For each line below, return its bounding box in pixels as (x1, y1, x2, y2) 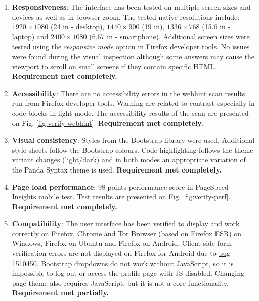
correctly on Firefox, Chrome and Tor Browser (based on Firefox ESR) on (12, 228, 242, 238)
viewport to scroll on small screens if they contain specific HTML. (12, 61, 217, 71)
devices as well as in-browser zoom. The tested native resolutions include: (12, 11, 240, 22)
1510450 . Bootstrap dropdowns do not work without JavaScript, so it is (12, 257, 234, 268)
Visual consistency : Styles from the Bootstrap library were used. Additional (12, 135, 255, 145)
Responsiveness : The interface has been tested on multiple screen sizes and (12, 2, 251, 12)
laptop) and (12, 31, 49, 41)
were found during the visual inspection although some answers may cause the (12, 51, 255, 61)
